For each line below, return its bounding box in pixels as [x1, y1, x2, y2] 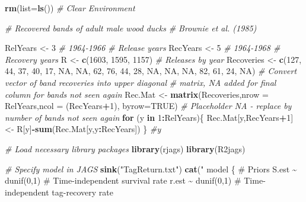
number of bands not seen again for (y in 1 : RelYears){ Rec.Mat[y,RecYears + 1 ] [5, 111, 294, 123]
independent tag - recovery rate [5, 185, 113, 198]
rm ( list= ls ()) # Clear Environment [5, 2, 135, 14]
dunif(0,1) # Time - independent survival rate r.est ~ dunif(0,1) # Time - [5, 174, 266, 187]
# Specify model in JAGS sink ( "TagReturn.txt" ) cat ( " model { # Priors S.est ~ [5, 162, 297, 175]
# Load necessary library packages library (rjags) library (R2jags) [5, 142, 246, 155]
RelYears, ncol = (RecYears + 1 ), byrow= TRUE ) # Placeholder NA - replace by [5, 100, 292, 112]
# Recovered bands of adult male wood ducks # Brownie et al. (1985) [5, 21, 257, 34]
